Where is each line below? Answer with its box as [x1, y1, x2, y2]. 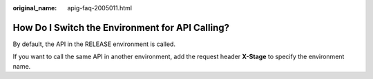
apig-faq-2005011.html [67, 4, 133, 12]
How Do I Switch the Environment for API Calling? [12, 21, 229, 34]
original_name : [12, 4, 57, 12]
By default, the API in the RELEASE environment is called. [12, 40, 176, 48]
